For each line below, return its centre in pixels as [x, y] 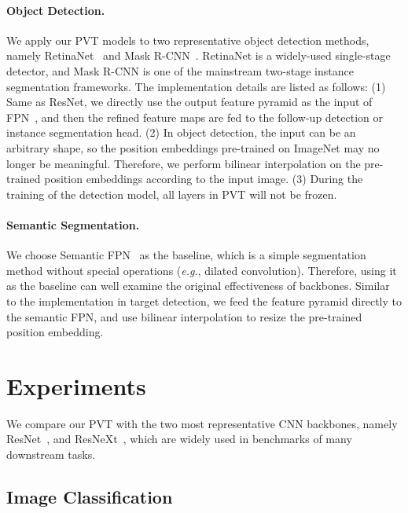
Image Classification [90, 496]
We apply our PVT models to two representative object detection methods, [188, 40]
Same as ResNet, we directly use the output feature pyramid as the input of [189, 102]
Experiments [76, 385]
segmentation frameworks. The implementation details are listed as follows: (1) [196, 86]
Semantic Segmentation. [73, 224]
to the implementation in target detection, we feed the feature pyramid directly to [204, 300]
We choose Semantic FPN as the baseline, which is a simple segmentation [186, 255]
